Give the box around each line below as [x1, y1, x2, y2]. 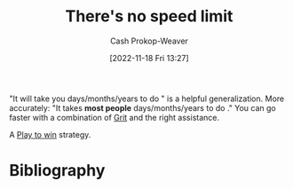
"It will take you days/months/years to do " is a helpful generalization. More [9, 93, 285, 104]
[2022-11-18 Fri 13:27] [109, 52, 189, 63]
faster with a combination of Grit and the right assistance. [9, 112, 220, 122]
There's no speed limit [65, 6, 234, 27]
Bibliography [9, 161, 106, 181]
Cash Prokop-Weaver [109, 35, 189, 46]
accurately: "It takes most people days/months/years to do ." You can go [9, 102, 277, 113]
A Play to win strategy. [9, 129, 91, 139]
